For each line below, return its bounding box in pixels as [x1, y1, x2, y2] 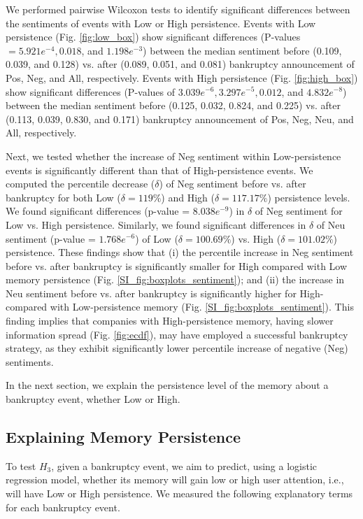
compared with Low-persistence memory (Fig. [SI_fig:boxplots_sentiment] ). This [6, 299, 354, 314]
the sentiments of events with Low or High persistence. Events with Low [6, 15, 316, 30]
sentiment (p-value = [6, 231, 96, 246]
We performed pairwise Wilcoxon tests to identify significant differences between [6, 2, 350, 16]
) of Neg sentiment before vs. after [159, 176, 306, 191]
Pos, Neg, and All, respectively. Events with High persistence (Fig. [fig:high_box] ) [6, 70, 358, 85]
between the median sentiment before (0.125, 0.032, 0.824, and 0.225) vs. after [6, 98, 341, 113]
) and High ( [161, 190, 215, 204]
